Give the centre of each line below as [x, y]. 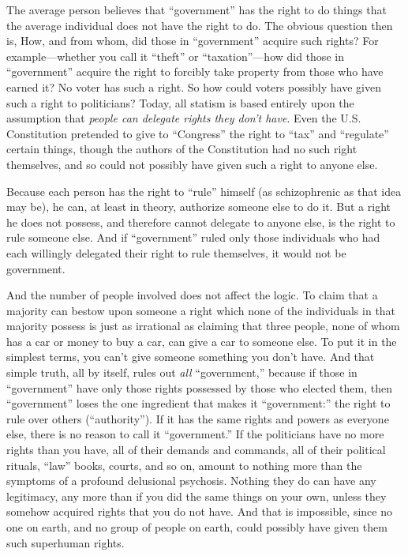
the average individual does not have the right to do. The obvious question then [200, 25]
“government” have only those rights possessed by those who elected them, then [199, 387]
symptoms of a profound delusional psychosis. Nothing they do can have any [191, 481]
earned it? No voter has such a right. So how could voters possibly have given [194, 86]
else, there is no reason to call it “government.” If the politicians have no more [195, 434]
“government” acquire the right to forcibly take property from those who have [195, 71]
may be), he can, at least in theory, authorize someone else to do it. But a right [199, 207]
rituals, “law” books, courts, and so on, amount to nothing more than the [184, 465]
